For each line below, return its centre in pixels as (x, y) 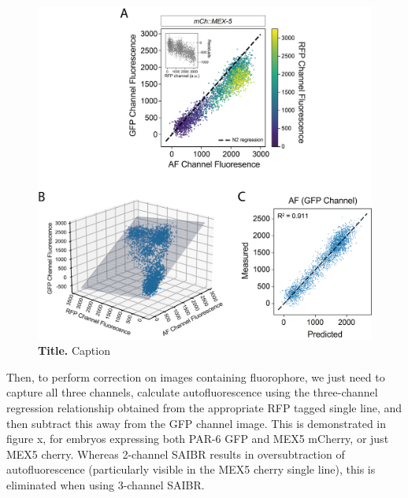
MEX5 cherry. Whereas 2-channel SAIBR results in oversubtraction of (176, 454)
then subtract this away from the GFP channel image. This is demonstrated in (197, 423)
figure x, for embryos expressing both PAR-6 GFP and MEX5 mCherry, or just (198, 439)
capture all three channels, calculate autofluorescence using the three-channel (192, 392)
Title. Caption (74, 350)
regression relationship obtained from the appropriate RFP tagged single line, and (204, 407)
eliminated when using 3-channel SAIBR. (106, 484)
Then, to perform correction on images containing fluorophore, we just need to (196, 376)
